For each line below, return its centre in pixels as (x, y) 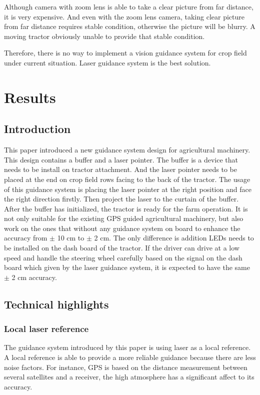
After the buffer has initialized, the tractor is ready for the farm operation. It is (126, 208)
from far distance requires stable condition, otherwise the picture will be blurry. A (130, 26)
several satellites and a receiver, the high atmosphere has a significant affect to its (129, 377)
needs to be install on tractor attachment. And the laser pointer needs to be (120, 169)
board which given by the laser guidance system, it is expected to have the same (127, 267)
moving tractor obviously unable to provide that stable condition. (104, 36)
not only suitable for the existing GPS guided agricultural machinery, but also (124, 218)
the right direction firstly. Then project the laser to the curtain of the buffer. (121, 199)
